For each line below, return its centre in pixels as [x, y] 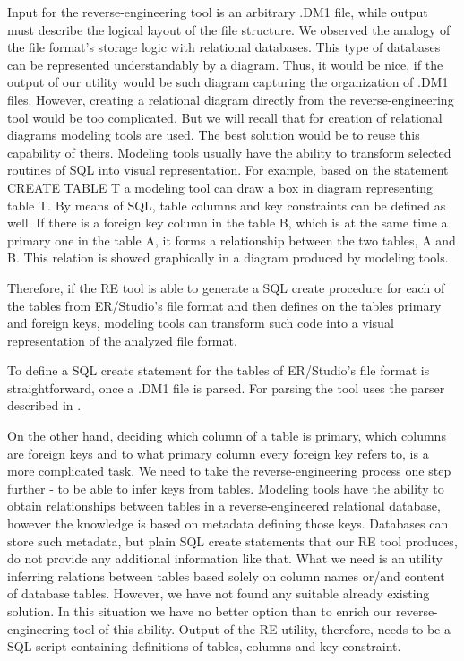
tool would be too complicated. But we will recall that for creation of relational [225, 117]
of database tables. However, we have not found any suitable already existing [219, 593]
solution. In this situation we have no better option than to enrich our [200, 611]
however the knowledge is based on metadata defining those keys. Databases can [228, 524]
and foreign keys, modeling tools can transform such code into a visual [201, 323]
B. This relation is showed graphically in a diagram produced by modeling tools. [228, 258]
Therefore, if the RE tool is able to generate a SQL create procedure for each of [226, 287]
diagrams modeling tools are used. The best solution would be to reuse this [214, 135]
